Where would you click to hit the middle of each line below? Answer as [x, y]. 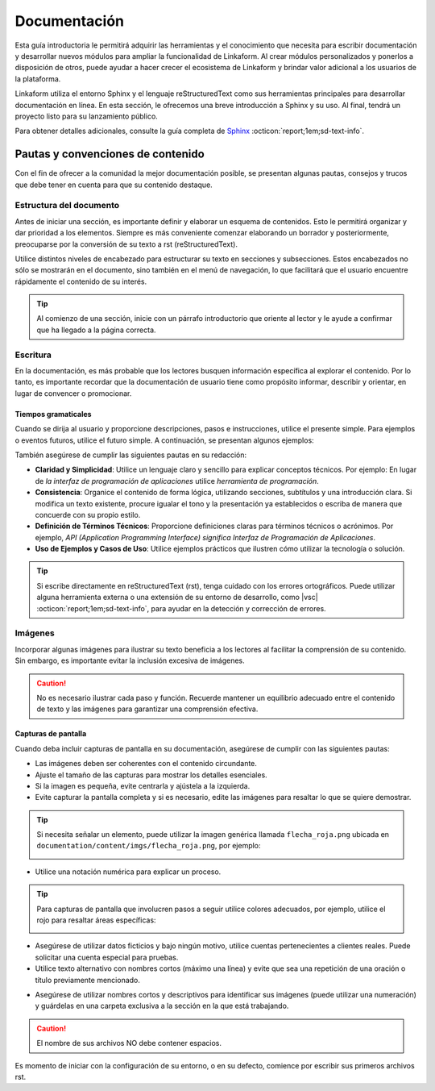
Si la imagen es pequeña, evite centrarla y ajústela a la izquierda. [143, 785]
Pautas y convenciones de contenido [110, 154]
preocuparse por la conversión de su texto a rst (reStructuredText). [126, 244]
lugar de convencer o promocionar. [73, 393]
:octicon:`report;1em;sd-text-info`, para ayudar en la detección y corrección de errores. [181, 608]
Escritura [33, 355]
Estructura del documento [67, 206]
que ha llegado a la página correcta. [96, 330]
